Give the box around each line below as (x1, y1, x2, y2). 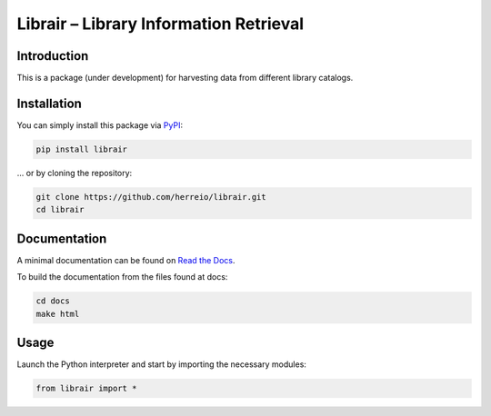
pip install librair (35, 144, 127, 154)
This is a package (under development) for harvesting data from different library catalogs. (16, 73, 354, 84)
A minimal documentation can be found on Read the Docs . (16, 254, 235, 265)
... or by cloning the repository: (16, 167, 133, 178)
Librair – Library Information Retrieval (16, 14, 305, 34)
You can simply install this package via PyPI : (16, 119, 184, 131)
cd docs (35, 296, 70, 306)
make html (35, 309, 80, 319)
